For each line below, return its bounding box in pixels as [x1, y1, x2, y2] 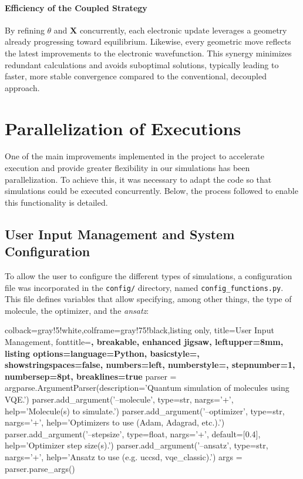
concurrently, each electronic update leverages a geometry [79, 24, 287, 36]
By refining [5, 24, 45, 36]
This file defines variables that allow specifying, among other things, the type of [5, 293, 292, 305]
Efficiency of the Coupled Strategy [5, 1, 147, 14]
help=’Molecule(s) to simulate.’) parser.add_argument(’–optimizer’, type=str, [5, 404, 285, 417]
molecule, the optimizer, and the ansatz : [5, 304, 149, 316]
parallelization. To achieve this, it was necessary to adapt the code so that [5, 173, 272, 185]
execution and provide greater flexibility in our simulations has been [5, 162, 250, 174]
